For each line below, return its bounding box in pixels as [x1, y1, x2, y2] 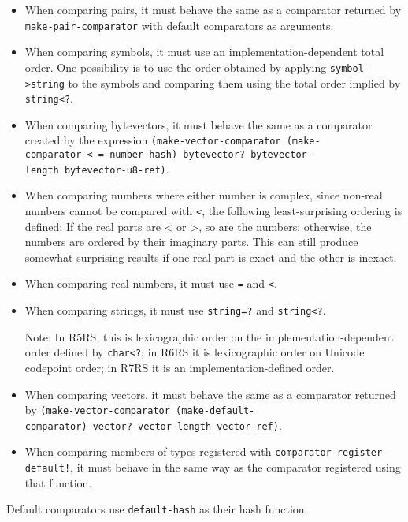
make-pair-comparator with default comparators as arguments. [24, 17, 334, 33]
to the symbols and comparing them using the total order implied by [68, 74, 401, 91]
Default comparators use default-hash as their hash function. [6, 501, 308, 517]
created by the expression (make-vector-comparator [24, 132, 281, 148]
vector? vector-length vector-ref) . [92, 416, 282, 433]
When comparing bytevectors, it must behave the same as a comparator [24, 116, 373, 132]
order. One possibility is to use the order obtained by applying [24, 58, 327, 75]
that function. [24, 474, 92, 490]
